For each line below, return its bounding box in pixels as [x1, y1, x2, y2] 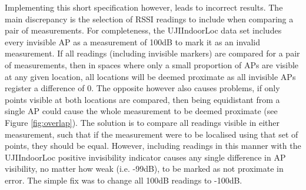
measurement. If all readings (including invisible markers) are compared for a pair [5, 47, 300, 59]
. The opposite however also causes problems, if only [91, 82, 280, 94]
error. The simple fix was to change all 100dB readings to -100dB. [5, 174, 242, 186]
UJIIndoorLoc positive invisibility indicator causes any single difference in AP [5, 151, 286, 163]
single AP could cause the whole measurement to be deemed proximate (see [5, 105, 278, 117]
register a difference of [5, 82, 85, 94]
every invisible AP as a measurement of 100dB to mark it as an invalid [5, 35, 260, 48]
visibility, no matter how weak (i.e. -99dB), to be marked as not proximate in [5, 162, 284, 175]
